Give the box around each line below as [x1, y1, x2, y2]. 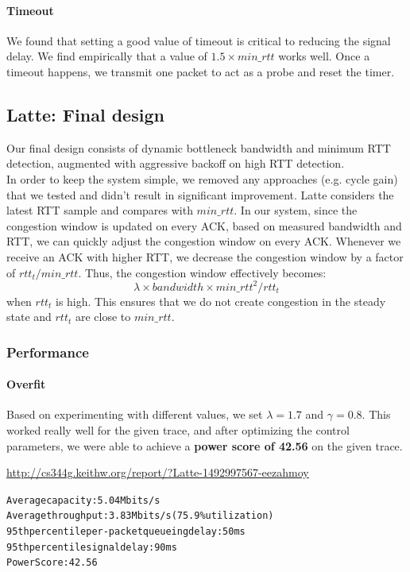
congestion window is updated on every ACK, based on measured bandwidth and [6, 217, 402, 234]
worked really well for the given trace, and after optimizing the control [6, 422, 350, 439]
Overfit [6, 376, 46, 392]
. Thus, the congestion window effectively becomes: [78, 264, 327, 280]
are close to [75, 308, 131, 325]
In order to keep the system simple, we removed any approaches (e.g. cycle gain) [6, 170, 398, 187]
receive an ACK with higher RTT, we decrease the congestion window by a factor [6, 248, 404, 265]
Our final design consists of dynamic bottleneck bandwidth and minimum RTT [6, 139, 391, 156]
